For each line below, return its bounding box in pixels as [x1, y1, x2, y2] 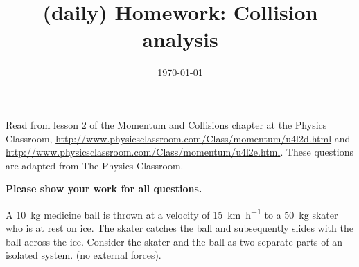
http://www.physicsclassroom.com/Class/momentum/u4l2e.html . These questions [6, 145, 353, 159]
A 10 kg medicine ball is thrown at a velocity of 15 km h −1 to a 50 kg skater [6, 205, 338, 221]
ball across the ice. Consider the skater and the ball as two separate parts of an [6, 234, 343, 248]
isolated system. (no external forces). [6, 248, 161, 262]
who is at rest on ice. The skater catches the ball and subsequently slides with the [6, 221, 353, 235]
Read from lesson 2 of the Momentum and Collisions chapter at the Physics [6, 117, 327, 131]
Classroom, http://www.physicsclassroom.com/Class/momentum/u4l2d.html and [6, 131, 351, 145]
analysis [142, 25, 218, 53]
